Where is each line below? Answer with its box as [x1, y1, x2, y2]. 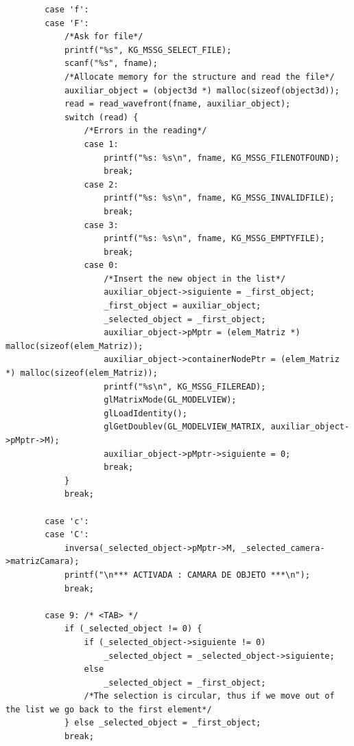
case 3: [84, 220, 119, 230]
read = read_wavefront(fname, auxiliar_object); [64, 99, 291, 109]
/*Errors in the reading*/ [84, 126, 207, 136]
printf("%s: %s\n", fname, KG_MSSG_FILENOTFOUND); [104, 152, 340, 163]
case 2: [84, 179, 119, 190]
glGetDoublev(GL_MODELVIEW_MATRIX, [104, 422, 266, 432]
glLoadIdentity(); [104, 408, 187, 418]
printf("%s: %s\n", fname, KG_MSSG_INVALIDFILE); [104, 193, 335, 203]
